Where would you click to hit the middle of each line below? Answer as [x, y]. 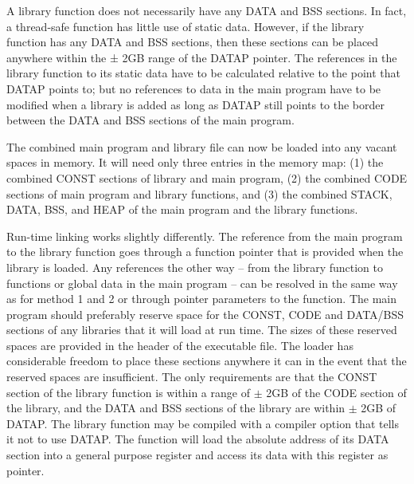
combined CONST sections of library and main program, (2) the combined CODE [207, 177]
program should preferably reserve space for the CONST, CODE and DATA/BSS [205, 314]
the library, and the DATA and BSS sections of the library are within [176, 408]
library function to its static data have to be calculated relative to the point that [203, 73]
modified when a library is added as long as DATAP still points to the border [196, 104]
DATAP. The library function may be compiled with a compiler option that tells [203, 423]
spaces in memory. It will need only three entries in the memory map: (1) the [195, 162]
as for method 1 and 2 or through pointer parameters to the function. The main [202, 299]
